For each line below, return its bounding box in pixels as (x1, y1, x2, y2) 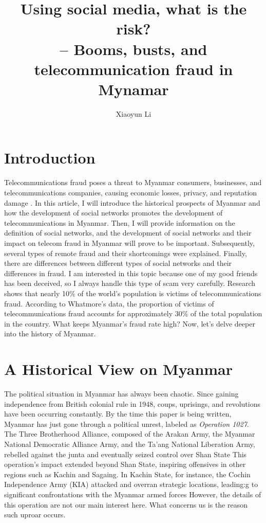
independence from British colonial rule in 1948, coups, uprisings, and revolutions (4, 398, 260, 409)
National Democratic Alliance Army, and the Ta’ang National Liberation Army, (4, 439, 255, 449)
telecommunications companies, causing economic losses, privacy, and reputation (4, 187, 257, 197)
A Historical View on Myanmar (4, 358, 233, 380)
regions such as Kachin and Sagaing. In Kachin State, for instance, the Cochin (4, 468, 251, 479)
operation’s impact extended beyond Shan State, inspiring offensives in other (4, 459, 246, 470)
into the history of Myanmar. (4, 328, 96, 339)
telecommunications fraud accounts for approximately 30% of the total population (4, 308, 262, 319)
